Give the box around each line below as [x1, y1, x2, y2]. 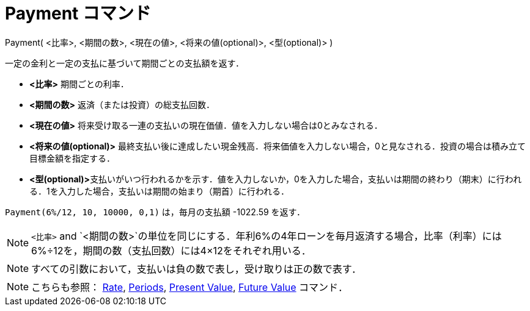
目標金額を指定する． [29, 152, 115, 163]
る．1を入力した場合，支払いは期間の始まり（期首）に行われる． [29, 185, 289, 196]
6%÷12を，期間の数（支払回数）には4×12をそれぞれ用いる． [31, 244, 311, 257]
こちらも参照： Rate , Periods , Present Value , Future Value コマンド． [31, 281, 348, 293]
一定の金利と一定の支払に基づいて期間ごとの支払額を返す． [5, 57, 244, 68]
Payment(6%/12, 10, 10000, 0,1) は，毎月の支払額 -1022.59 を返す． [5, 206, 305, 217]
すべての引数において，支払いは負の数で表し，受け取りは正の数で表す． [31, 262, 362, 275]
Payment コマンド [5, 3, 151, 24]
